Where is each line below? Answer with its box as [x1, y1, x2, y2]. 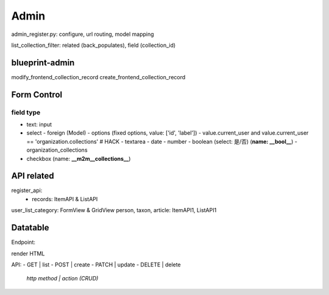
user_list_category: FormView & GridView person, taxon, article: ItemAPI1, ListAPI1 [11, 207, 217, 214]
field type [11, 108, 41, 116]
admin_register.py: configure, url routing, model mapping [11, 30, 155, 38]
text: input [26, 121, 52, 128]
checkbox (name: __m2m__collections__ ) [26, 155, 131, 162]
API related [11, 171, 54, 181]
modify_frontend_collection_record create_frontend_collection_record [11, 73, 186, 80]
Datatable [11, 222, 49, 233]
